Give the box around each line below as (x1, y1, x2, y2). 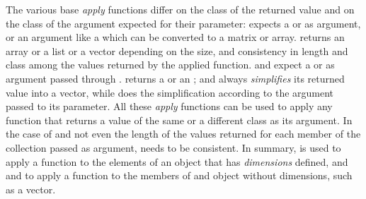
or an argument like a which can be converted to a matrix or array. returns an (6, 30, 345, 44)
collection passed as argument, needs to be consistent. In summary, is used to (6, 140, 341, 155)
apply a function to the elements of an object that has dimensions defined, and (6, 154, 348, 169)
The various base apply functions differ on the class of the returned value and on (6, 2, 355, 16)
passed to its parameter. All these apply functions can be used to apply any (6, 99, 333, 114)
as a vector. (6, 181, 56, 196)
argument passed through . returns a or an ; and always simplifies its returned (6, 71, 345, 85)
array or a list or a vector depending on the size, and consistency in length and (6, 43, 348, 58)
